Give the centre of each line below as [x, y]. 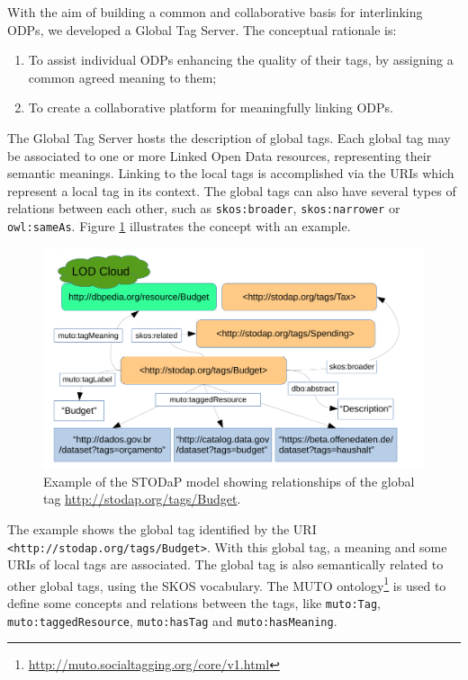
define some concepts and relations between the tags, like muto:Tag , [194, 603]
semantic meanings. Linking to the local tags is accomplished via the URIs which [231, 173]
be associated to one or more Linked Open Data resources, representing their [220, 155]
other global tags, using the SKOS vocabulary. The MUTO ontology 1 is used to [227, 584]
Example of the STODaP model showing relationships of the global [229, 481]
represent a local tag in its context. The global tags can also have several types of [232, 190]
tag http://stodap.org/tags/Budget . [142, 499]
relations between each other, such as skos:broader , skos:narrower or [204, 208]
